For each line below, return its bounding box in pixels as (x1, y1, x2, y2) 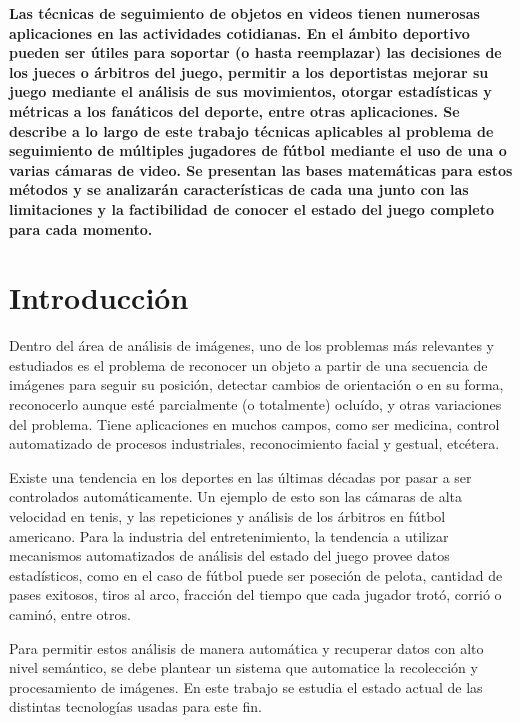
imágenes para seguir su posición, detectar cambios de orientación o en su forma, (9, 374, 504, 395)
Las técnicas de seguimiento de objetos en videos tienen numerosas (9, 3, 480, 23)
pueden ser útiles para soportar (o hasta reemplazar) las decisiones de (9, 42, 502, 63)
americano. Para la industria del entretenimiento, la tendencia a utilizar (9, 525, 449, 546)
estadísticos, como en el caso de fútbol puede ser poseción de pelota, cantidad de (9, 564, 503, 585)
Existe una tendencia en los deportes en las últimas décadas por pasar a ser (9, 466, 472, 487)
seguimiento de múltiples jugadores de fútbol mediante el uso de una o (9, 140, 507, 161)
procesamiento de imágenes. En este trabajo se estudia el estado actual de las (9, 676, 483, 697)
